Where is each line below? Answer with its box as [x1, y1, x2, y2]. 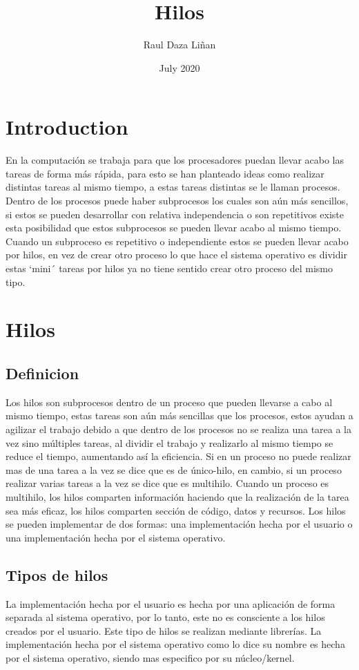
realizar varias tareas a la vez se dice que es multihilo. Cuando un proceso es [6, 476, 329, 490]
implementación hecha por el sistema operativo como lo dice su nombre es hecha [6, 637, 345, 651]
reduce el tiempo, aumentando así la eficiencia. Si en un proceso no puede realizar [6, 449, 351, 463]
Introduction [6, 113, 128, 141]
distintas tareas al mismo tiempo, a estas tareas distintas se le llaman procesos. [6, 180, 340, 194]
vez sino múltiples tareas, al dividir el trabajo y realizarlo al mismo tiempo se [6, 435, 333, 450]
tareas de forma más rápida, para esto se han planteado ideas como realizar [6, 166, 324, 180]
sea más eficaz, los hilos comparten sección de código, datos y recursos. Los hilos [6, 503, 346, 517]
